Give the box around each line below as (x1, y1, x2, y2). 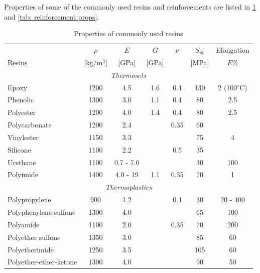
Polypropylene (8, 194, 51, 205)
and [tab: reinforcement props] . (4, 11, 99, 22)
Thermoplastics (105, 182, 152, 192)
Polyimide (8, 169, 38, 180)
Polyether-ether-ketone (8, 256, 77, 267)
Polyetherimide (8, 244, 54, 254)
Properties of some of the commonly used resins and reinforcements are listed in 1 (4, 2, 256, 12)
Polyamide (8, 219, 40, 229)
